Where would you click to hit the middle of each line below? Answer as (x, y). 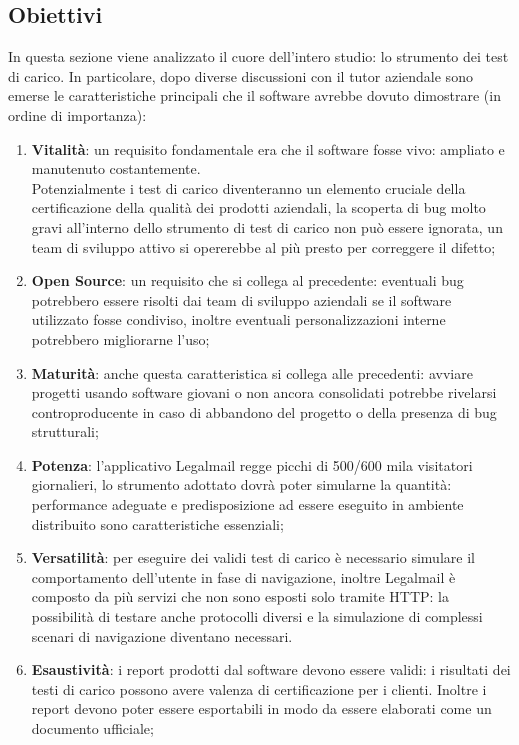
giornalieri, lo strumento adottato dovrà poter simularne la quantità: (241, 484)
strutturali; (65, 431)
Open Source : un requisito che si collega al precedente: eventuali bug (247, 280)
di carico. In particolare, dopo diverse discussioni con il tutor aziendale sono (240, 75)
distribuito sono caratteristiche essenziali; (157, 523)
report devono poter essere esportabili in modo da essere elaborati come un (261, 708)
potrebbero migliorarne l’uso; (120, 338)
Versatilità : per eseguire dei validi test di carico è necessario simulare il (253, 557)
